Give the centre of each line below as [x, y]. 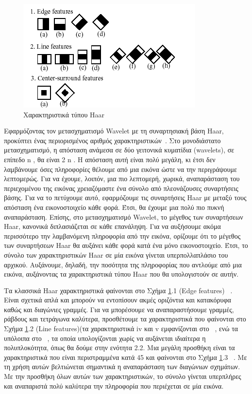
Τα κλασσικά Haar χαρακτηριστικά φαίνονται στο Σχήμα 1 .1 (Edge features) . [118, 290]
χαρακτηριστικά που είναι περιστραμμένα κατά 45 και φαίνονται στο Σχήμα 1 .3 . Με [126, 357]
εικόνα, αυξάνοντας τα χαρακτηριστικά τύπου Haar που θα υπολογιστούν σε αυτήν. [121, 274]
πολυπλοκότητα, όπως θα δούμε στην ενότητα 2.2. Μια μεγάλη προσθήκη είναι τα [119, 347]
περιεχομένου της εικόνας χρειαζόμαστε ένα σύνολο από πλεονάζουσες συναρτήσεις [121, 188]
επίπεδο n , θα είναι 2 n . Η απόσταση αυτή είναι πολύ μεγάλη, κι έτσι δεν [110, 159]
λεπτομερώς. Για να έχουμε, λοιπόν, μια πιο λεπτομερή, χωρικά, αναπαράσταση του [122, 178]
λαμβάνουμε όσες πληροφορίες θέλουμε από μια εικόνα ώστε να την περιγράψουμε [120, 169]
